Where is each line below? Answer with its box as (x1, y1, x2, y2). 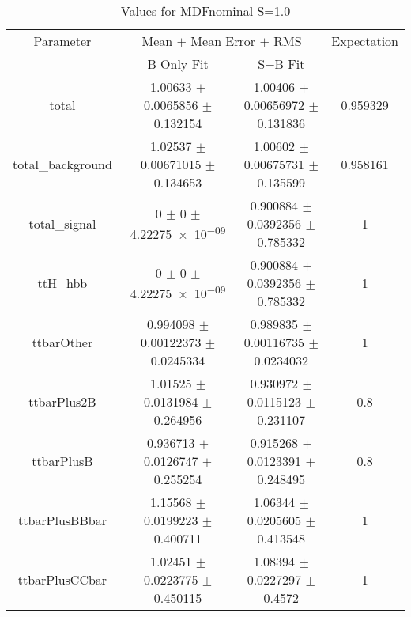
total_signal (28, 214, 96, 233)
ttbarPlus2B (28, 392, 96, 411)
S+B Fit (258, 55, 305, 73)
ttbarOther (32, 333, 93, 351)
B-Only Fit (147, 55, 209, 73)
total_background (13, 155, 112, 173)
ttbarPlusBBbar (17, 511, 107, 529)
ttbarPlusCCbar (17, 570, 107, 589)
